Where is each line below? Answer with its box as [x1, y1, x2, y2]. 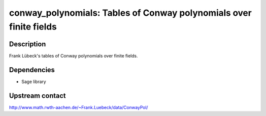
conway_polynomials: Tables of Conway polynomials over [9, 7, 252, 18]
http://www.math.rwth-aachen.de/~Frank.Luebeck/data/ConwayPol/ [9, 104, 148, 110]
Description [9, 40, 46, 48]
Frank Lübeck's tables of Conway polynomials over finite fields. [9, 53, 138, 58]
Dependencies [9, 65, 55, 74]
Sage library [21, 79, 46, 85]
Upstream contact [9, 91, 66, 100]
